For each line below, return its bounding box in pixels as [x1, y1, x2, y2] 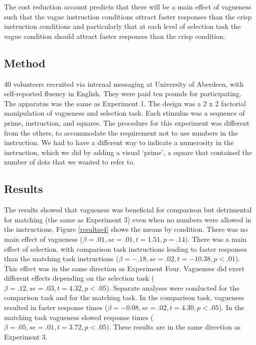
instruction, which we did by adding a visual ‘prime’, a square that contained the [4, 147, 252, 157]
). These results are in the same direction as [106, 322, 241, 332]
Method [4, 55, 45, 70]
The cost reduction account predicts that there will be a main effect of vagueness [4, 1, 252, 11]
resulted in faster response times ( [4, 302, 108, 313]
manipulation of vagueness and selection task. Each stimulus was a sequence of [4, 108, 245, 118]
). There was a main [185, 233, 247, 244]
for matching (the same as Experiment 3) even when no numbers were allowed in [4, 214, 252, 224]
